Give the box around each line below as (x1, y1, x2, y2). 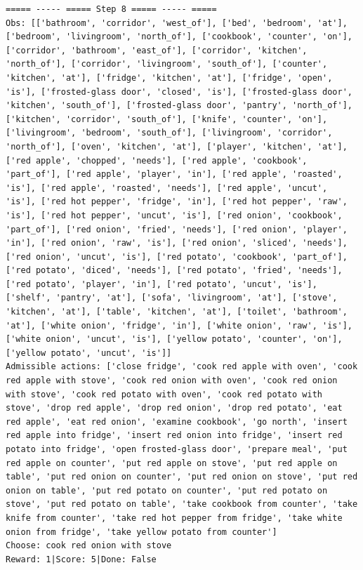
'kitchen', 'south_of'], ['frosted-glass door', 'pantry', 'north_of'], (6, 100, 352, 111)
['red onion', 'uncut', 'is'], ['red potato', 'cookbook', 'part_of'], (6, 251, 348, 262)
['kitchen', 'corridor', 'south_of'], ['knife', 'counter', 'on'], (6, 114, 328, 124)
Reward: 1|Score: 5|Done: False (6, 554, 157, 564)
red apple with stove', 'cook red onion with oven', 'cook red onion (6, 376, 338, 386)
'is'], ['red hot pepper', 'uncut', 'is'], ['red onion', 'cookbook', (6, 210, 343, 220)
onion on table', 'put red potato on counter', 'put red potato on (6, 485, 328, 496)
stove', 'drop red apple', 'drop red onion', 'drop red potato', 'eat (6, 403, 343, 413)
